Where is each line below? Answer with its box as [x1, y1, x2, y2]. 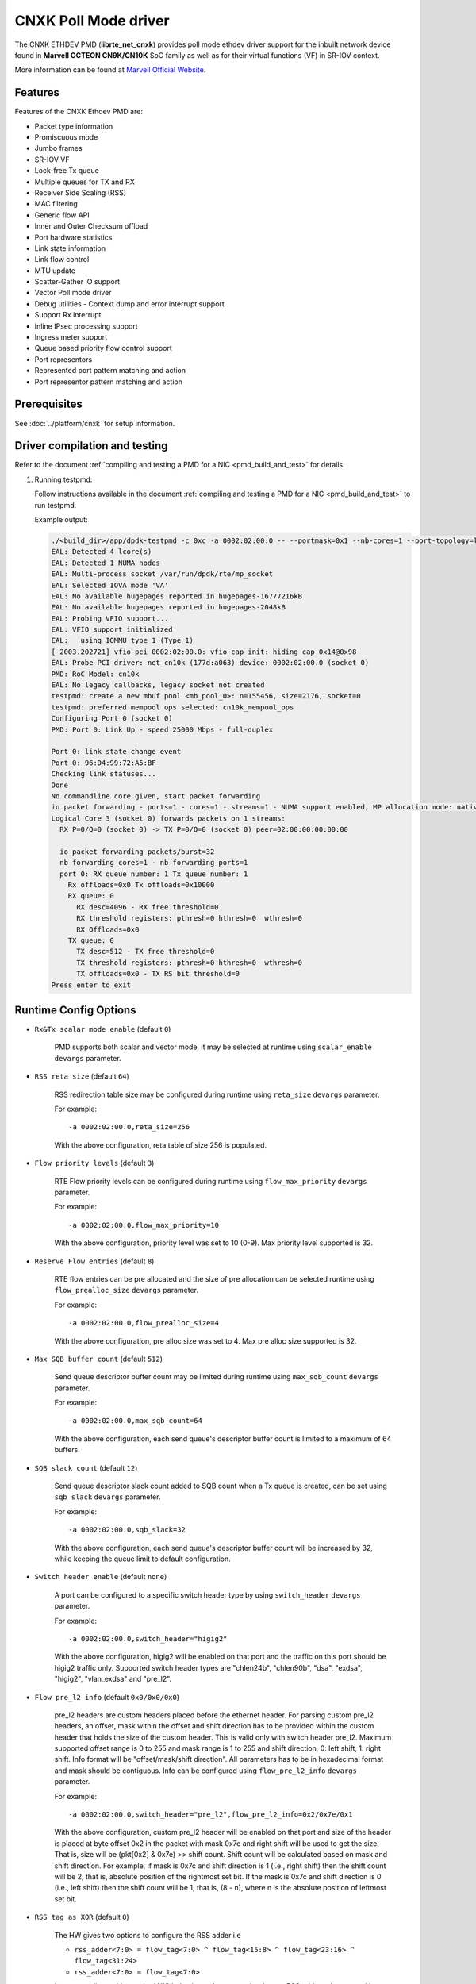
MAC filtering [34, 199, 79, 209]
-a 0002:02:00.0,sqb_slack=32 [68, 1525, 186, 1535]
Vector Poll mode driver [34, 288, 112, 298]
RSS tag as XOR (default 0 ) [34, 1913, 130, 1922]
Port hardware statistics [34, 233, 113, 242]
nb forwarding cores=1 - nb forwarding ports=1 [59, 858, 248, 867]
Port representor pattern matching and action [34, 377, 182, 386]
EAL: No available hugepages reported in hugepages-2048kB [51, 603, 286, 612]
